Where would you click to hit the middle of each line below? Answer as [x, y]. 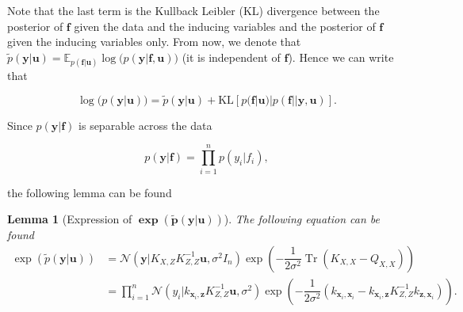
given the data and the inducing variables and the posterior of [225, 26]
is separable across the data [145, 125]
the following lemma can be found [90, 192]
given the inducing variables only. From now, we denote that [154, 42]
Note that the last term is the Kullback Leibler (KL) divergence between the [193, 10]
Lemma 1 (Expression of [70, 219]
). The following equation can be [302, 219]
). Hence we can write [341, 57]
